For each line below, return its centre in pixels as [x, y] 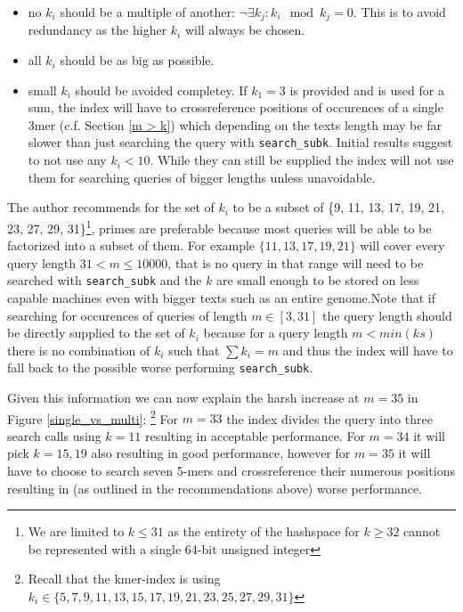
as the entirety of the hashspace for [264, 531]
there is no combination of [79, 350]
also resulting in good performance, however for [221, 453]
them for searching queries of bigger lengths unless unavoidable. [202, 177]
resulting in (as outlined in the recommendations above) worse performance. [215, 488]
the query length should [387, 315]
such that [194, 350]
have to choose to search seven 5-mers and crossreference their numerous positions [231, 471]
